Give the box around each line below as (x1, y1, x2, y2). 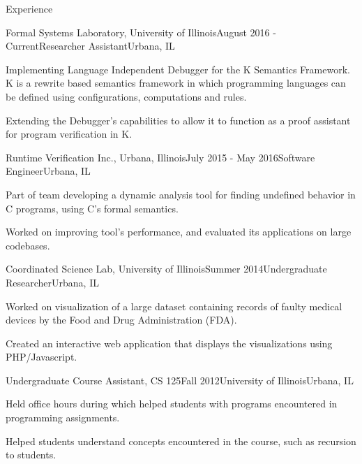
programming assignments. (6, 410, 120, 425)
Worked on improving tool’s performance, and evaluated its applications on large (6, 224, 352, 239)
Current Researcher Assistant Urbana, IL (6, 38, 175, 53)
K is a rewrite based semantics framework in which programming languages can (6, 75, 346, 90)
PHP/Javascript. (6, 349, 77, 364)
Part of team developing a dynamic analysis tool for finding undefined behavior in (6, 187, 356, 201)
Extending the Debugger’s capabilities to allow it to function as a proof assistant (6, 113, 351, 127)
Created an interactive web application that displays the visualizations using (6, 335, 333, 350)
